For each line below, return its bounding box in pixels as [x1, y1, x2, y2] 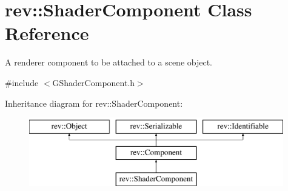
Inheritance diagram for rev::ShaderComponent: [5, 96, 183, 109]
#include [5, 76, 39, 89]
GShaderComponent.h [52, 76, 135, 89]
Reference [5, 21, 89, 45]
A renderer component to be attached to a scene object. [5, 56, 212, 69]
